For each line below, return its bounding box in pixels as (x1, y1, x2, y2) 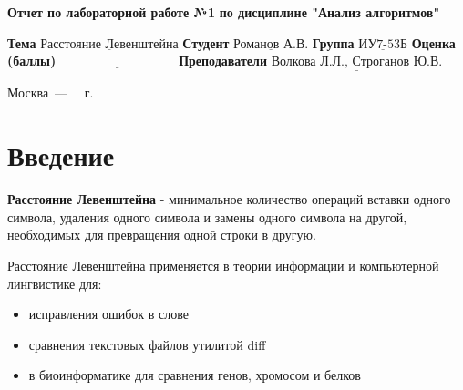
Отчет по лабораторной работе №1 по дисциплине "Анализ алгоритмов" (7, 3, 440, 21)
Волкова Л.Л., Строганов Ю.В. (271, 56, 443, 69)
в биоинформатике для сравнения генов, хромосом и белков (28, 365, 361, 385)
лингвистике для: (7, 273, 102, 292)
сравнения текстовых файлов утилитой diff (28, 334, 266, 354)
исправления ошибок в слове (28, 304, 189, 323)
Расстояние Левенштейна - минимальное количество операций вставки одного (7, 190, 451, 209)
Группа (312, 33, 355, 52)
